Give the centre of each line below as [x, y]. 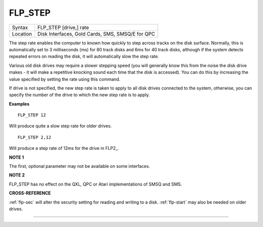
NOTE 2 [17, 175]
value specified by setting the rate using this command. [65, 79]
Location [22, 34]
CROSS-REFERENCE [30, 193]
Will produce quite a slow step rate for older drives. [60, 126]
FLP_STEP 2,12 [34, 137]
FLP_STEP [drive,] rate [63, 27]
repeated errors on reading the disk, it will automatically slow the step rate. [84, 57]
